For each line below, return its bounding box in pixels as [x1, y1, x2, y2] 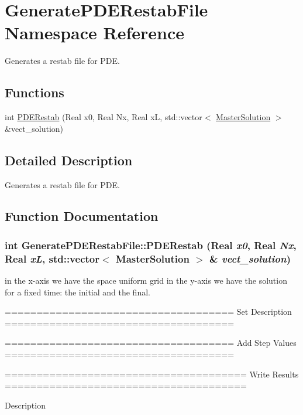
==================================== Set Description [5, 305, 292, 318]
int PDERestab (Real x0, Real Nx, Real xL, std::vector [5, 111, 202, 123]
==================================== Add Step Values [5, 336, 297, 349]
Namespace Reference [5, 21, 184, 45]
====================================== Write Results [5, 368, 299, 380]
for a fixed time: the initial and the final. [5, 285, 150, 298]
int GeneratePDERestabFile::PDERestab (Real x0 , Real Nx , [5, 237, 297, 252]
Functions [5, 83, 64, 101]
